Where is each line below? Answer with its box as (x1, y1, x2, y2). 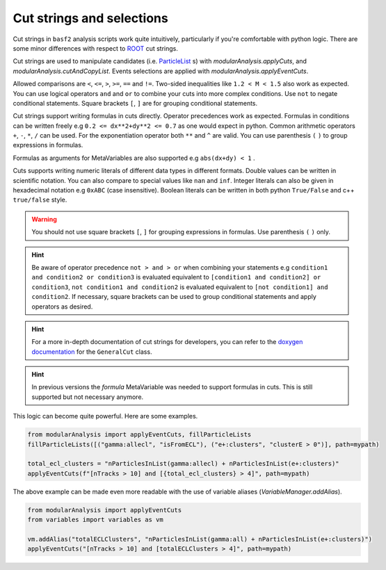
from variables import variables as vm (27, 516, 163, 524)
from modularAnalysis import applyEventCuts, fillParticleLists (27, 431, 252, 439)
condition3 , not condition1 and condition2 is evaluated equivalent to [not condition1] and (31, 282, 328, 291)
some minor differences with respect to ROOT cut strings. (13, 44, 179, 52)
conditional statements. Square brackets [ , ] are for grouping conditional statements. (13, 99, 258, 107)
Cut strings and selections (13, 10, 168, 26)
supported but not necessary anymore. (31, 393, 144, 401)
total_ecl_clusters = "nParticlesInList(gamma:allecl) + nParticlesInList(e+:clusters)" (27, 459, 340, 468)
